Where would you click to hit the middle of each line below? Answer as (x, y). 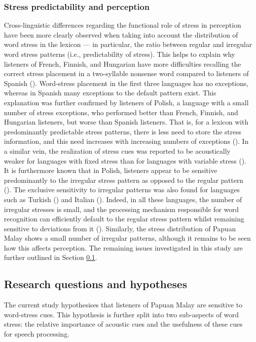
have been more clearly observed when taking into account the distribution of (121, 34)
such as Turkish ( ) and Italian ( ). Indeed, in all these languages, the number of (123, 199)
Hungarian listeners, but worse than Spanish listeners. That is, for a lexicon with (126, 122)
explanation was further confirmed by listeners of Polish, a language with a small (126, 102)
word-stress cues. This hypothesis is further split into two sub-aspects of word (121, 314)
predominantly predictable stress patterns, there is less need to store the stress (123, 131)
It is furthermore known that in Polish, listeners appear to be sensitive (111, 170)
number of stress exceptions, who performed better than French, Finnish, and (121, 112)
